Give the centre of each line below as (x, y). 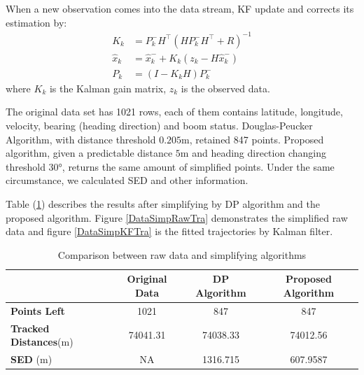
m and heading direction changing (253, 153)
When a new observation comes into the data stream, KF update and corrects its (180, 8)
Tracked (30, 328)
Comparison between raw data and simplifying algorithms (182, 254)
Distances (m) (42, 342)
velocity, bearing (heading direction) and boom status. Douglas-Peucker (159, 125)
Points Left (38, 310)
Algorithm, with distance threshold (81, 139)
